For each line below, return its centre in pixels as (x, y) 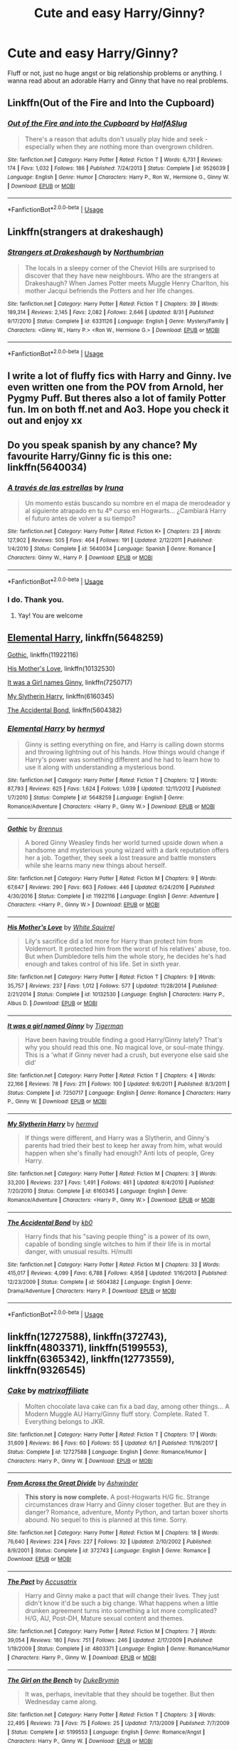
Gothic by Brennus (35, 829)
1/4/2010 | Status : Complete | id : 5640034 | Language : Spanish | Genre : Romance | (111, 549)
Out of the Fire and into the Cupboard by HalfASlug (97, 123)
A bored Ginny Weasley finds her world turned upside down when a (124, 843)
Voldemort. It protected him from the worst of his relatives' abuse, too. (128, 949)
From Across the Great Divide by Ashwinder (73, 1483)
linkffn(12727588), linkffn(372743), (87, 1337)
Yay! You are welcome (50, 615)
